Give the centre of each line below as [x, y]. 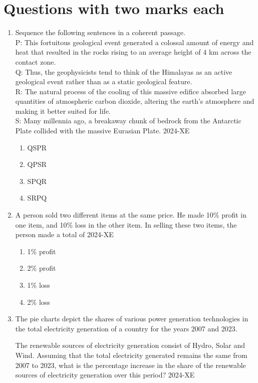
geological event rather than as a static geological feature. [104, 81]
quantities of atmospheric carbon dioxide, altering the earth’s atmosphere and [135, 101]
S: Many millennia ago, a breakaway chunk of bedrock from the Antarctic [128, 121]
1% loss [39, 285]
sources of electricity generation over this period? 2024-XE [105, 375]
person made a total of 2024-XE [64, 234]
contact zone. [36, 61]
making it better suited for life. [63, 111]
